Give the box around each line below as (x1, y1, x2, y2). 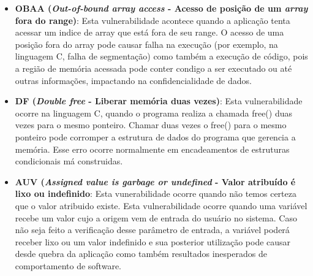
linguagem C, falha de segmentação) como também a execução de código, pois (15, 50, 308, 63)
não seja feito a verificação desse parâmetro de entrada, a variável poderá (15, 223, 290, 236)
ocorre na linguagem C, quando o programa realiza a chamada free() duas (15, 106, 292, 119)
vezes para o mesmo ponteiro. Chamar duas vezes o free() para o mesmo (15, 118, 287, 131)
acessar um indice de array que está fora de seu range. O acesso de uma (15, 26, 284, 39)
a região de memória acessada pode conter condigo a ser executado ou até (15, 61, 292, 74)
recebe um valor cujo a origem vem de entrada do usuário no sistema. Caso (15, 211, 297, 224)
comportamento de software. (15, 259, 121, 272)
